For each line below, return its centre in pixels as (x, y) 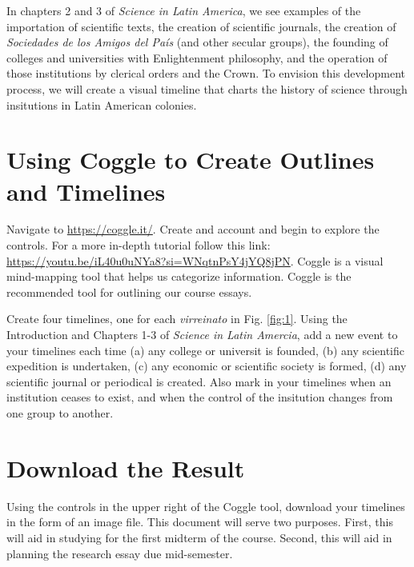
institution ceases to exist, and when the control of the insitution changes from (200, 397)
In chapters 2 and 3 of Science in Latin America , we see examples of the (184, 10)
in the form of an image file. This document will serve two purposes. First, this (200, 522)
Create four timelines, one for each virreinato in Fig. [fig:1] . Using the (177, 319)
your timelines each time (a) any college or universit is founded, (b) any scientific (206, 350)
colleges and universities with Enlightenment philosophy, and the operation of (197, 57)
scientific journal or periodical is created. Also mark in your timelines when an (199, 381)
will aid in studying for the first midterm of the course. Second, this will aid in (199, 537)
